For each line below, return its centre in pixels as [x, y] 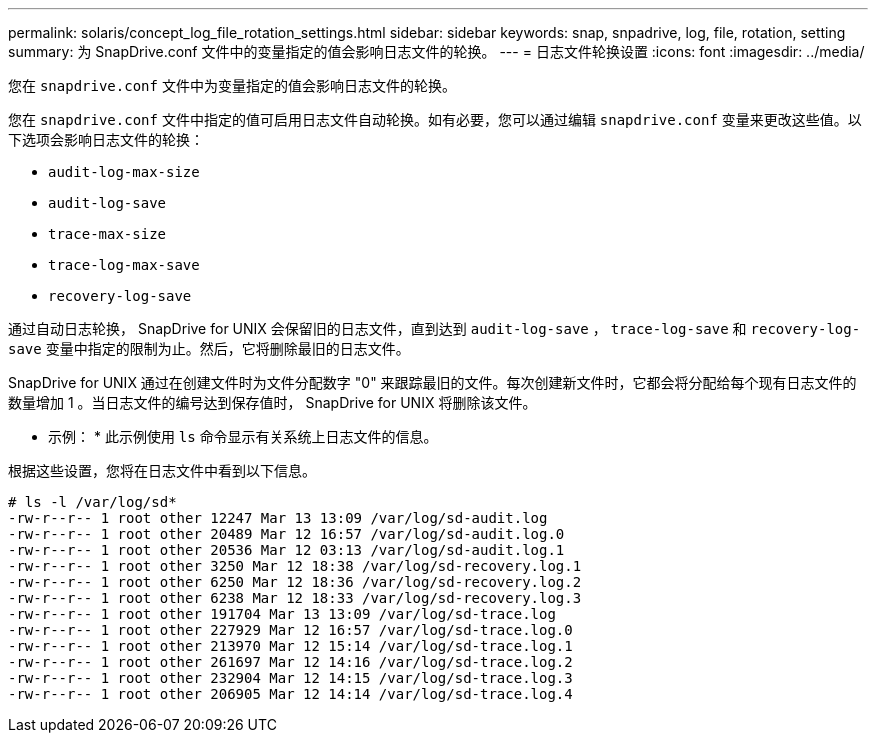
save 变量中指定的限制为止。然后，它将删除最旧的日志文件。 [209, 348]
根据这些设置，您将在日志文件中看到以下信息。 [162, 470]
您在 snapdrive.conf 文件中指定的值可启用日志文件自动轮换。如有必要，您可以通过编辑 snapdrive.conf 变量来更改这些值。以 [435, 119]
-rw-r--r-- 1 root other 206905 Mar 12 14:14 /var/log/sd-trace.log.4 [290, 694]
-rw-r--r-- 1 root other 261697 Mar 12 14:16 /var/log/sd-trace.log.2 [290, 662]
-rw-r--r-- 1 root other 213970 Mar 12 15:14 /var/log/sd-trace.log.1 [290, 646]
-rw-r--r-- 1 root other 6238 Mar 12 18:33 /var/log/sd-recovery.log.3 [295, 598]
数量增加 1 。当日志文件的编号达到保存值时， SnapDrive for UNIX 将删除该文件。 [272, 402]
